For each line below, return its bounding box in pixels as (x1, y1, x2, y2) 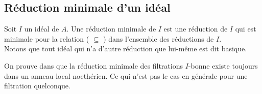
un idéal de (24, 23, 59, 34)
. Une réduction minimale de (66, 23, 156, 34)
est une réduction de (163, 23, 228, 34)
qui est (235, 23, 256, 34)
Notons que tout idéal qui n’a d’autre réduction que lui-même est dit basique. (4, 43, 247, 54)
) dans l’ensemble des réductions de (103, 33, 214, 44)
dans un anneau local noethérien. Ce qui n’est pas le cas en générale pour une (4, 70, 248, 81)
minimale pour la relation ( (4, 33, 89, 44)
